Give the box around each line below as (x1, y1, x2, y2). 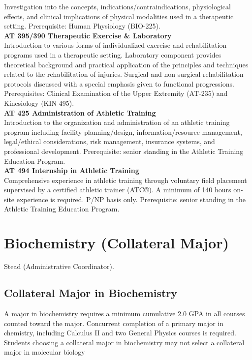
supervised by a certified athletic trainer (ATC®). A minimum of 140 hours (4, 184, 231, 195)
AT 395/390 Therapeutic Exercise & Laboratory (4, 30, 172, 40)
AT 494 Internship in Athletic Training (4, 165, 139, 176)
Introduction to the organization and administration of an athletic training (4, 117, 230, 127)
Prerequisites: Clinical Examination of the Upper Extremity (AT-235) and (4, 88, 228, 98)
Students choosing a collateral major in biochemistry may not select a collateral (4, 337, 245, 347)
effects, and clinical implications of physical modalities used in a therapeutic (4, 11, 234, 21)
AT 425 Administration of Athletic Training (4, 107, 156, 118)
